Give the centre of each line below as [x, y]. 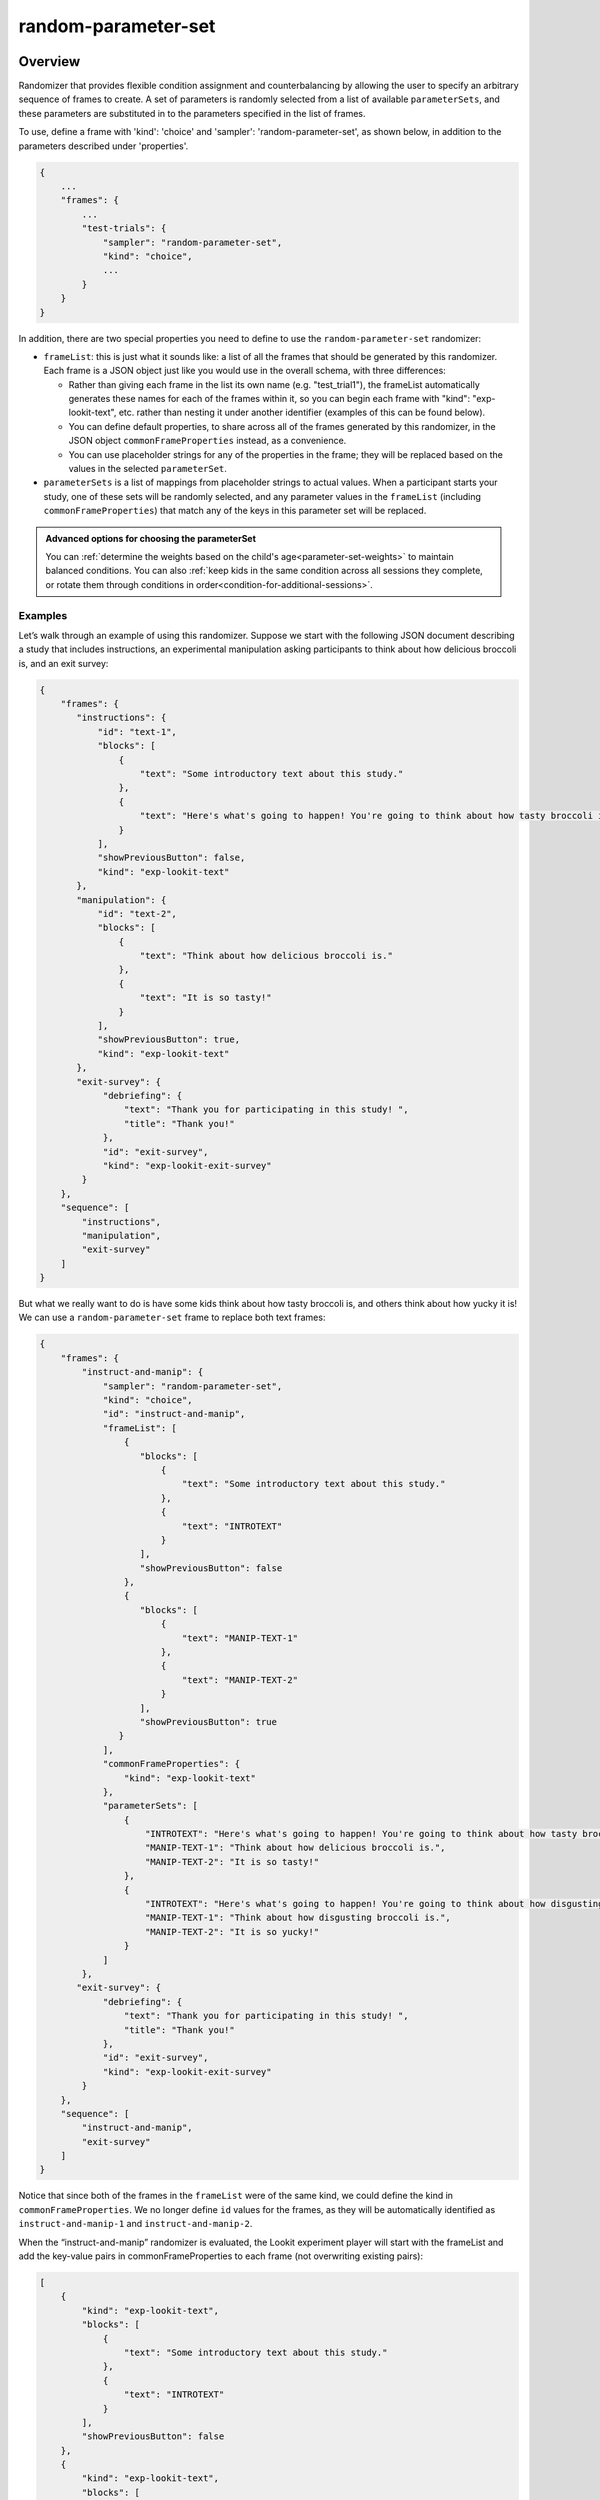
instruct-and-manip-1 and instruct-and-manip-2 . [135, 2224]
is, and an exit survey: [63, 663]
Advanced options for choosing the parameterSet [151, 538]
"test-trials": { [124, 228]
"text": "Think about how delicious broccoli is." [266, 956]
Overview [49, 61]
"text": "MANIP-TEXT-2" [240, 1679]
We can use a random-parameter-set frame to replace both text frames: [172, 1317]
